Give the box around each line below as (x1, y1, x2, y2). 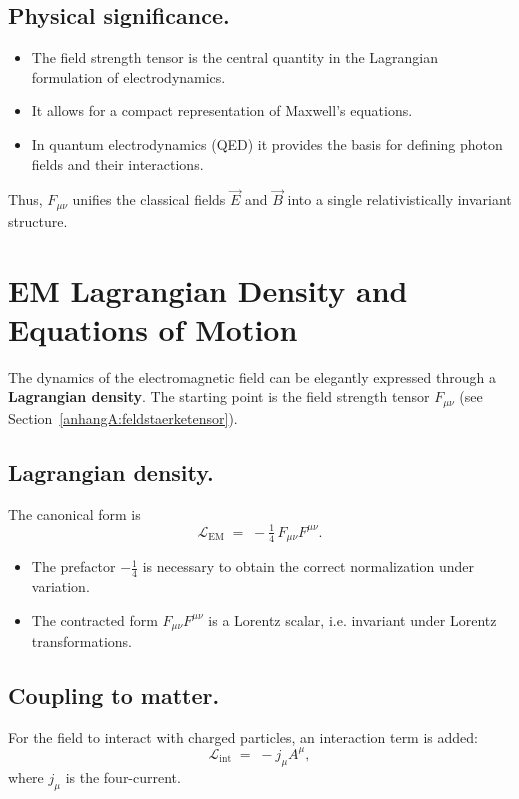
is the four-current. (65, 766, 181, 787)
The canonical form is (8, 503, 141, 524)
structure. (8, 210, 68, 231)
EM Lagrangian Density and (8, 269, 408, 310)
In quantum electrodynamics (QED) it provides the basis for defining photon (31, 133, 503, 154)
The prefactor (31, 556, 116, 577)
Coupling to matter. (8, 680, 220, 711)
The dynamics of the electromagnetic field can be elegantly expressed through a (8, 366, 496, 387)
